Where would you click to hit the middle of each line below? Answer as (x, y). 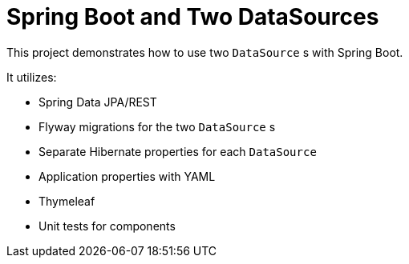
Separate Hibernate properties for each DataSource (178, 151)
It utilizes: (32, 77)
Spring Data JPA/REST (98, 102)
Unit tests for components (107, 226)
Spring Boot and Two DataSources (193, 17)
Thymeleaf (67, 201)
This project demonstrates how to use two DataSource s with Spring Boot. (205, 52)
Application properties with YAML (127, 176)
